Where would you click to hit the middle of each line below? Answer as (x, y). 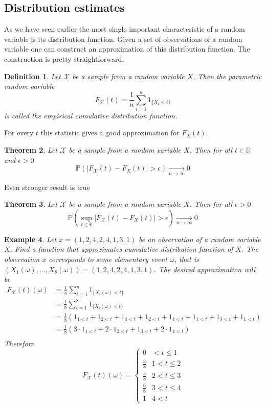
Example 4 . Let (30, 239)
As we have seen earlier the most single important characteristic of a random (125, 29)
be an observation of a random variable (200, 239)
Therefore (19, 343)
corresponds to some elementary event (108, 259)
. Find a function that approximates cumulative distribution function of (121, 249)
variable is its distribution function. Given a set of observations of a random (123, 39)
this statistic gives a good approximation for (110, 133)
